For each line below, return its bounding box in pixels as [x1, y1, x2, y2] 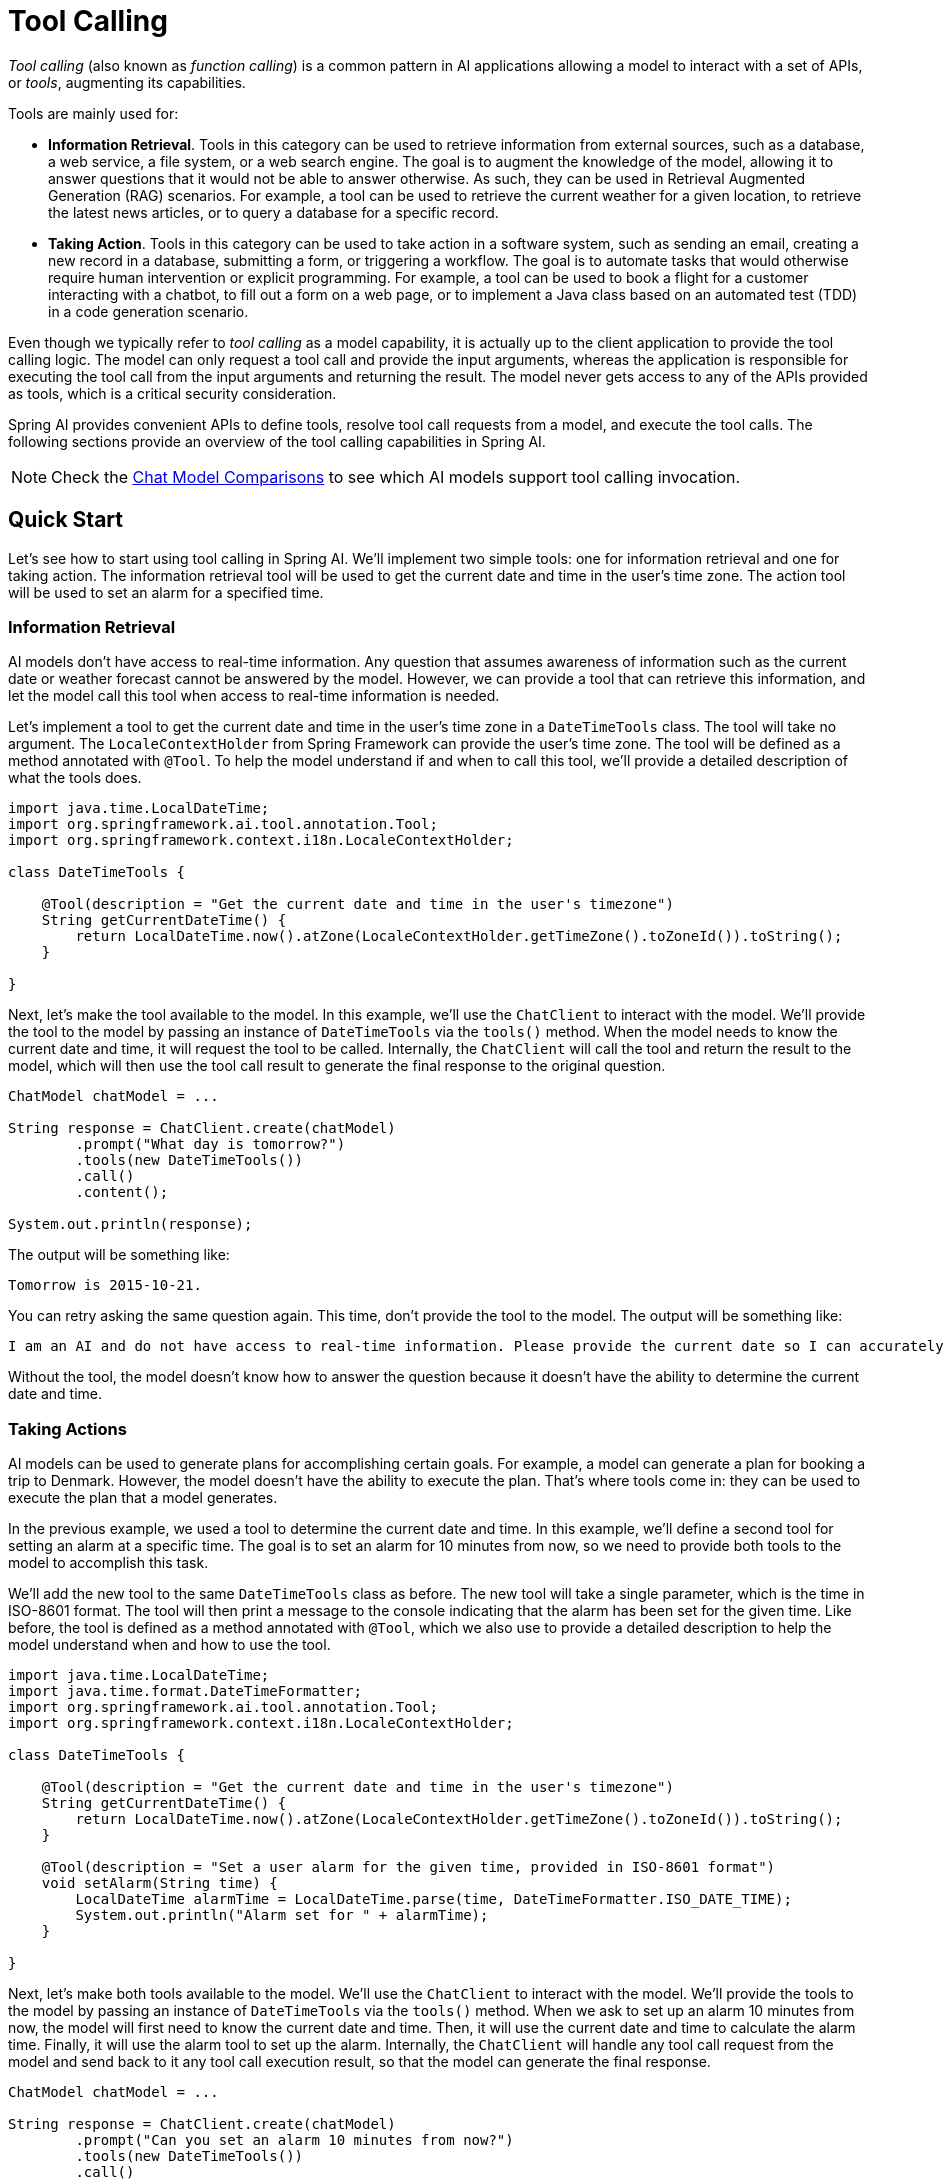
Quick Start [8, 507, 123, 533]
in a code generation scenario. [48, 302, 249, 320]
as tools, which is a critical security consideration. [8, 384, 337, 402]
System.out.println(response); [8, 1216, 253, 1233]
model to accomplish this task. [8, 1554, 209, 1572]
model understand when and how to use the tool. [8, 1636, 331, 1654]
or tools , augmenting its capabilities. [8, 73, 246, 91]
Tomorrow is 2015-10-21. [8, 1277, 202, 1294]
